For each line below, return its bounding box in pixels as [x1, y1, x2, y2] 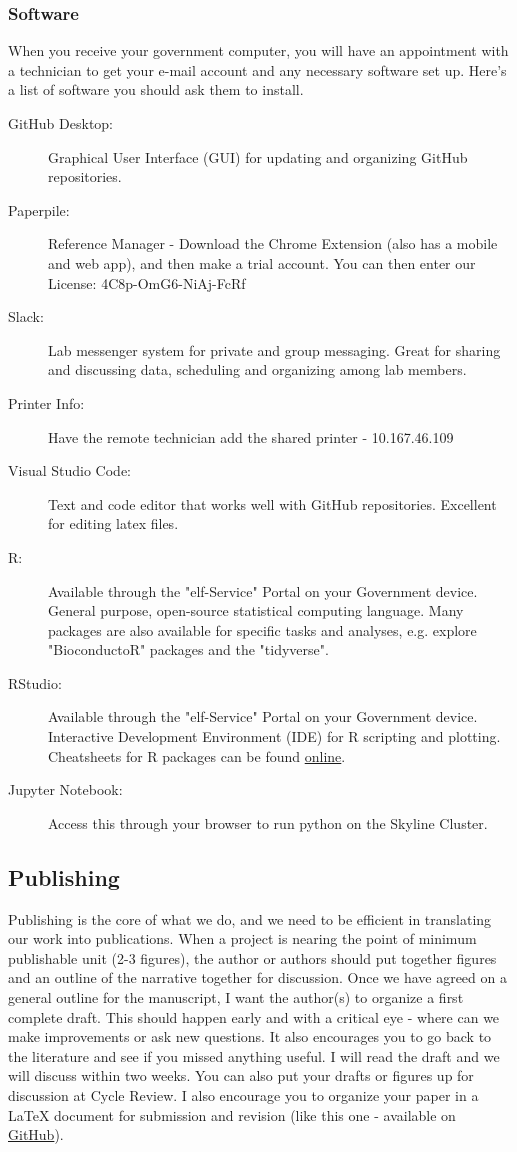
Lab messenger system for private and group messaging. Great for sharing [48, 339, 501, 360]
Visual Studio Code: [8, 460, 131, 481]
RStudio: [8, 672, 62, 693]
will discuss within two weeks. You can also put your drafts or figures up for [8, 1065, 474, 1086]
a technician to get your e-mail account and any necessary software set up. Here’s [8, 59, 507, 80]
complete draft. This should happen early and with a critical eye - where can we [8, 1006, 500, 1027]
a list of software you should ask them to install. [8, 79, 304, 100]
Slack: [8, 306, 44, 327]
